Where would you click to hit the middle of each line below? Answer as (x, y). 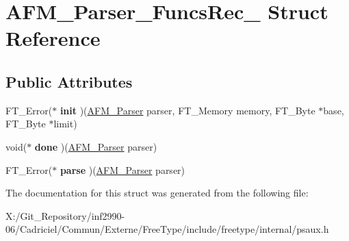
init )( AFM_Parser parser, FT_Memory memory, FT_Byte (188, 110)
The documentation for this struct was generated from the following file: (157, 193)
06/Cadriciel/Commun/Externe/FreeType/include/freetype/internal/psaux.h (167, 229)
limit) (65, 124)
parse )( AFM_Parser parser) (122, 169)
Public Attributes (69, 81)
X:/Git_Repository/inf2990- (65, 215)
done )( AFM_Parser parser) (96, 146)
